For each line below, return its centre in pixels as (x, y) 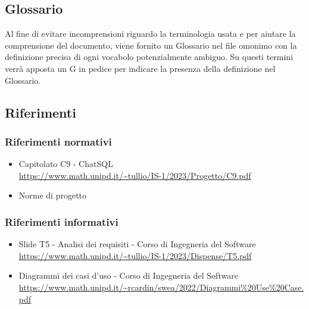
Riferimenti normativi (58, 141)
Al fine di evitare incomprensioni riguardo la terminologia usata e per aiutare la (150, 34)
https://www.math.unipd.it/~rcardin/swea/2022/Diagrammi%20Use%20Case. (161, 287)
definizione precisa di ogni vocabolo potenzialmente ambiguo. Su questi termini (149, 57)
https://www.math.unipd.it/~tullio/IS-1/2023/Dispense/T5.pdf (135, 255)
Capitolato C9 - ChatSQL (66, 164)
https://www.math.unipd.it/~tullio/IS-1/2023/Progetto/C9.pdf (135, 175)
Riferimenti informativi (62, 221)
